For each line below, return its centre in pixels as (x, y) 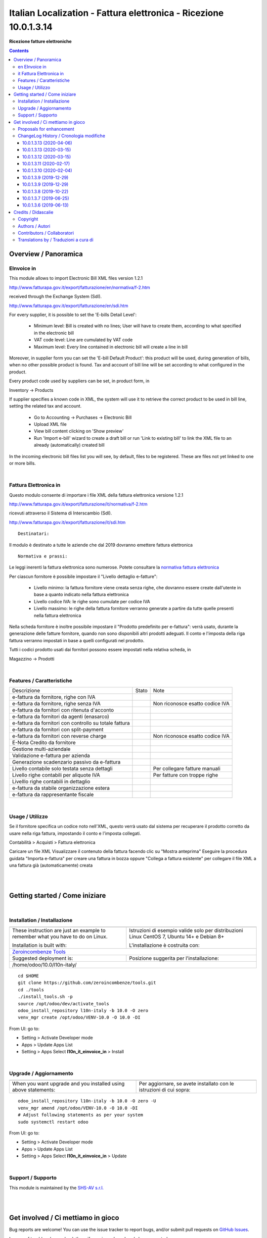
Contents (19, 51)
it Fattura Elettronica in (41, 73)
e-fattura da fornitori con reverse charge (59, 736)
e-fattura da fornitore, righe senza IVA (56, 704)
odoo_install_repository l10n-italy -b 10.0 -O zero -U (87, 1101)
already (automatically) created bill (69, 445)
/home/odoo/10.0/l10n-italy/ (44, 965)
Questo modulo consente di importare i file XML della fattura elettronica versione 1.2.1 (96, 495)
